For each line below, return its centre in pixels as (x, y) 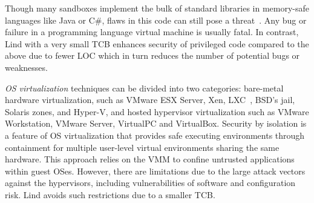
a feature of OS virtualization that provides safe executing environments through (155, 135)
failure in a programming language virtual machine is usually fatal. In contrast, (152, 32)
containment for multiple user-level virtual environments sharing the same (142, 147)
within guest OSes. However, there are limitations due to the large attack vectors (155, 171)
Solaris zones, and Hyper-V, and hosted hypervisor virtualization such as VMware (157, 111)
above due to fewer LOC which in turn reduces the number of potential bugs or (152, 55)
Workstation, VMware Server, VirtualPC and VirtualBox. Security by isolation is (156, 123)
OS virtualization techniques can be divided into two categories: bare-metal (144, 88)
